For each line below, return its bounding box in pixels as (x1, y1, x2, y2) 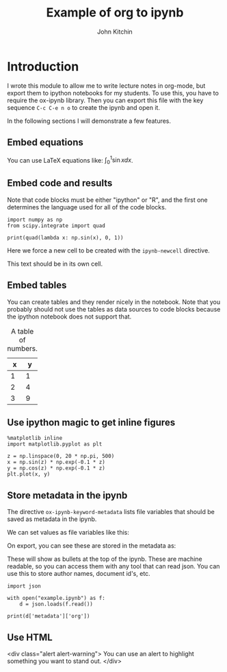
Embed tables (7, 279, 67, 291)
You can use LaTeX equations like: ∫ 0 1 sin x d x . (7, 154, 133, 165)
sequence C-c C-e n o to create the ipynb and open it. (7, 103, 161, 111)
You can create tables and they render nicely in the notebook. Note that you (7, 297, 221, 306)
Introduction (7, 58, 79, 74)
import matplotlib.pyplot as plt (7, 441, 103, 448)
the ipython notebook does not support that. (7, 312, 132, 321)
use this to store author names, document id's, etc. (7, 570, 150, 578)
